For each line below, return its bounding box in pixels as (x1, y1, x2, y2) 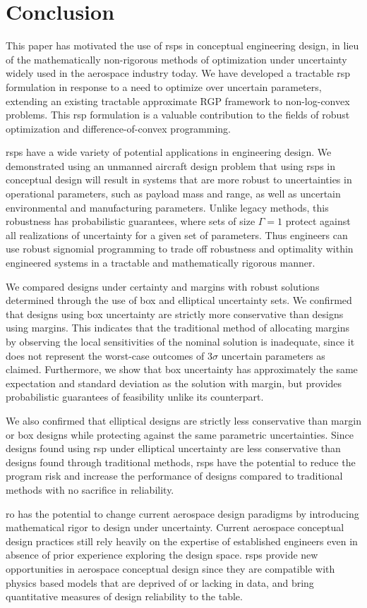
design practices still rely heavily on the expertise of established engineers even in (6, 533, 358, 548)
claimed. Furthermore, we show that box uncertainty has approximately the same (6, 362, 358, 377)
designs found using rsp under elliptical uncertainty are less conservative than (6, 441, 341, 456)
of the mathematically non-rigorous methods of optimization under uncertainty (6, 51, 347, 66)
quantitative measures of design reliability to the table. (6, 589, 243, 604)
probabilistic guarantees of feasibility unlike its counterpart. (6, 389, 264, 404)
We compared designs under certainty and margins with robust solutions (6, 279, 320, 293)
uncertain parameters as (221, 348, 325, 363)
